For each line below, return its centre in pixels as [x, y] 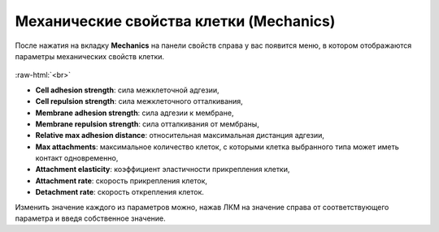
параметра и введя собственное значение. [90, 218]
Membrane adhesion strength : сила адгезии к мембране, [135, 113]
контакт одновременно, [77, 158]
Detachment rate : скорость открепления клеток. [120, 192]
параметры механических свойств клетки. [90, 56]
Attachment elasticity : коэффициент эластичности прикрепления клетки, [163, 170]
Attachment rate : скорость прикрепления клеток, [121, 180]
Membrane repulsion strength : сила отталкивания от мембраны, [147, 124]
